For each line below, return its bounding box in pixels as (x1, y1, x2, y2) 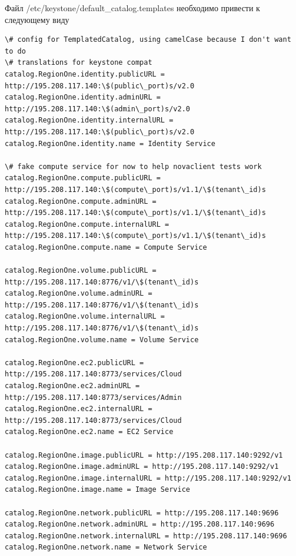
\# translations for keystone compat (5, 58, 152, 67)
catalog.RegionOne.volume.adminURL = (5, 289, 152, 298)
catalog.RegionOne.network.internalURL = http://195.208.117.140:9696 (5, 531, 287, 540)
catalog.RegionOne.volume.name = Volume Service (5, 335, 199, 344)
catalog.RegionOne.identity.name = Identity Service (5, 139, 215, 148)
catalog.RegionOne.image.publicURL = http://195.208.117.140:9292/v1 (5, 451, 283, 459)
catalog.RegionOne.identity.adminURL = (5, 93, 161, 102)
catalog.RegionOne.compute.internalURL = (5, 220, 169, 229)
